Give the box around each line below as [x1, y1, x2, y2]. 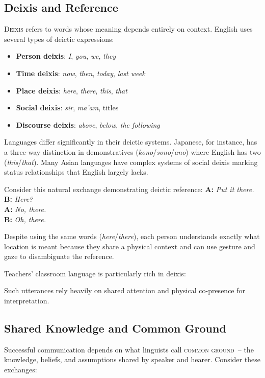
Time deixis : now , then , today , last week [16, 67, 145, 78]
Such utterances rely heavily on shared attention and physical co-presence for [4, 285, 246, 296]
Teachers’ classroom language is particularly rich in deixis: [4, 268, 186, 278]
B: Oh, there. [4, 214, 46, 224]
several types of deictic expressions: [4, 33, 114, 44]
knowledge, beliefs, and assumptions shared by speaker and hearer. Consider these [4, 354, 260, 365]
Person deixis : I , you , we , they [16, 51, 116, 61]
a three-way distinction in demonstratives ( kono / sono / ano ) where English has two [4, 146, 261, 157]
